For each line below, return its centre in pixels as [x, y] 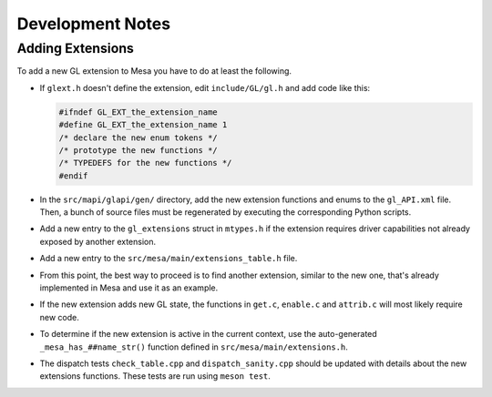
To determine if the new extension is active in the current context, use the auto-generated [208, 334]
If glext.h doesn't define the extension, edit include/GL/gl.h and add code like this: [205, 87]
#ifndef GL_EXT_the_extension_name [138, 112]
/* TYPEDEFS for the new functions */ [145, 163]
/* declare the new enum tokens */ [138, 137]
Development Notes [94, 24]
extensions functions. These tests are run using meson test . [155, 376]
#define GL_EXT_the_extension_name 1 [143, 125]
